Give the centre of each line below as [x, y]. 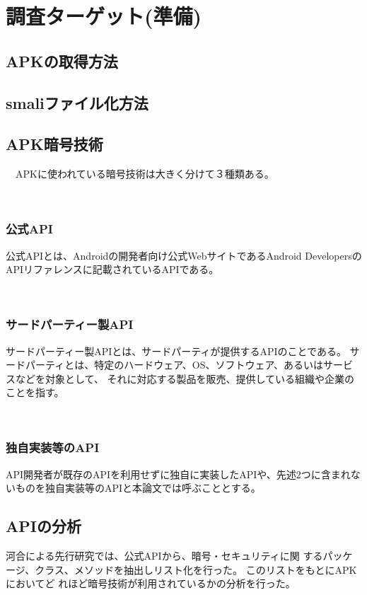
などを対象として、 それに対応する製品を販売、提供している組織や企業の [185, 378]
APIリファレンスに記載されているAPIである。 [112, 269]
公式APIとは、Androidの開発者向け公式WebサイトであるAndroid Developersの [184, 255]
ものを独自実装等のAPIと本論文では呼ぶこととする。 [138, 488]
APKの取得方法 [62, 60]
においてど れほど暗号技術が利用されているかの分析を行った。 [151, 583]
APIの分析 [43, 526]
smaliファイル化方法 [77, 102]
